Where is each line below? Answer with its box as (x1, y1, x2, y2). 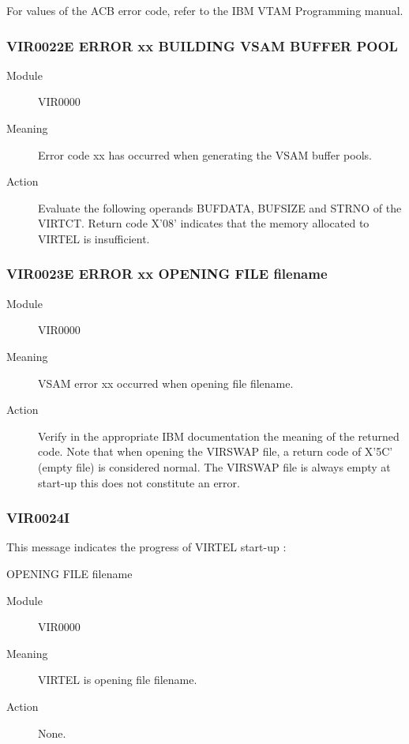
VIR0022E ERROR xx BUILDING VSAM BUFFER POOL (6, 36, 398, 55)
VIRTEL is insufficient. (38, 230, 150, 246)
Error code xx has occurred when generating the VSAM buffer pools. (38, 146, 372, 163)
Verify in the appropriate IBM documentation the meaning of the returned (38, 427, 400, 444)
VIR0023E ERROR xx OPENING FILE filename (6, 264, 328, 284)
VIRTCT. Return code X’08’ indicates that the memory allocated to (38, 215, 370, 231)
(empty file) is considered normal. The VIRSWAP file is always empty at (38, 458, 391, 475)
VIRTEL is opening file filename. (38, 671, 197, 688)
